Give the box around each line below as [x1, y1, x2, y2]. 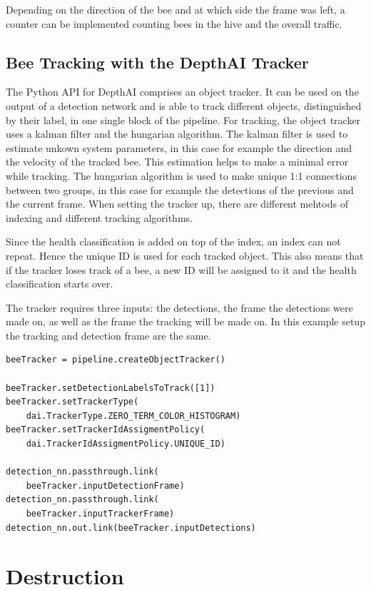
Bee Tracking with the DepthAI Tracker [6, 51, 309, 73]
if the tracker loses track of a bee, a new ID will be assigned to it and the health [6, 262, 357, 277]
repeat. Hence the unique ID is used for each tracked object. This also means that [6, 248, 364, 263]
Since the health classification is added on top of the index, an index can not [6, 234, 341, 249]
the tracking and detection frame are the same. [6, 327, 211, 342]
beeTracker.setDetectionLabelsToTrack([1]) [6, 382, 215, 393]
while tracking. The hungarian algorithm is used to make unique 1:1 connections [6, 168, 357, 183]
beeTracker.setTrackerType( [6, 397, 139, 407]
